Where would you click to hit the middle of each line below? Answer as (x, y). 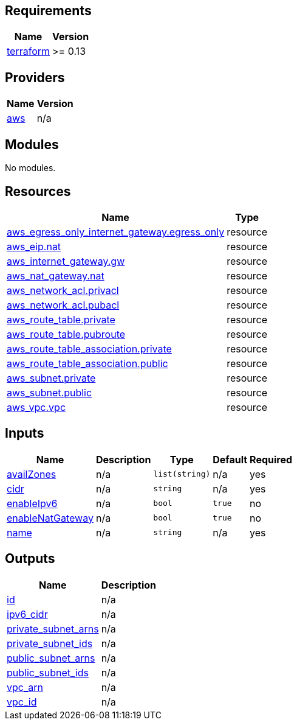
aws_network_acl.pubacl (63, 305)
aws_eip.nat (34, 246)
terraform (29, 51)
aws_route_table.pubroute (66, 334)
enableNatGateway (50, 518)
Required (271, 459)
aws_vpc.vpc (36, 407)
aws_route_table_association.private (89, 348)
